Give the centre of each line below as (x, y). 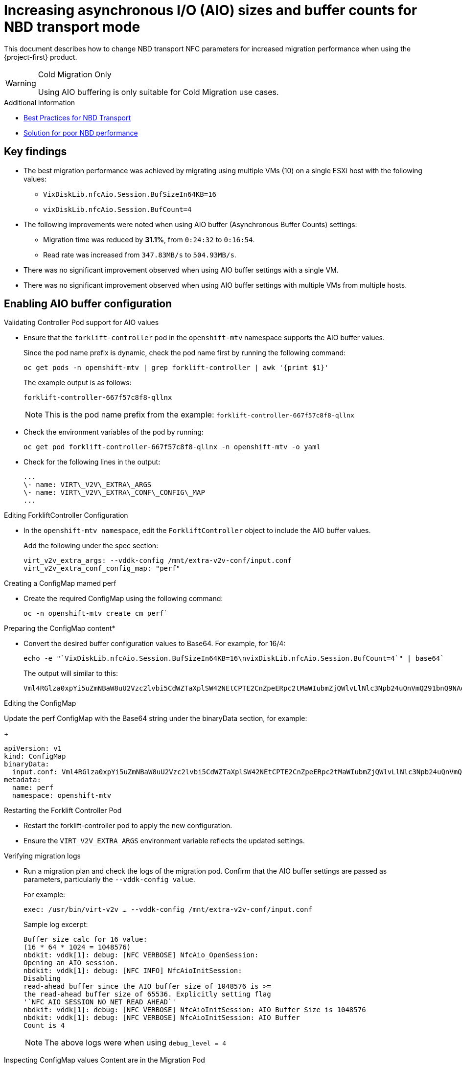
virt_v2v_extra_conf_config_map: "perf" (102, 568)
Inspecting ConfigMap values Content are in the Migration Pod (104, 1060)
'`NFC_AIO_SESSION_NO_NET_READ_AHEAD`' (100, 1002)
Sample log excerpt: (56, 925)
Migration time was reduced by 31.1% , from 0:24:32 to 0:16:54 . (149, 239)
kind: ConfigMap (35, 756)
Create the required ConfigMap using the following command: (123, 599)
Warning (21, 83)
